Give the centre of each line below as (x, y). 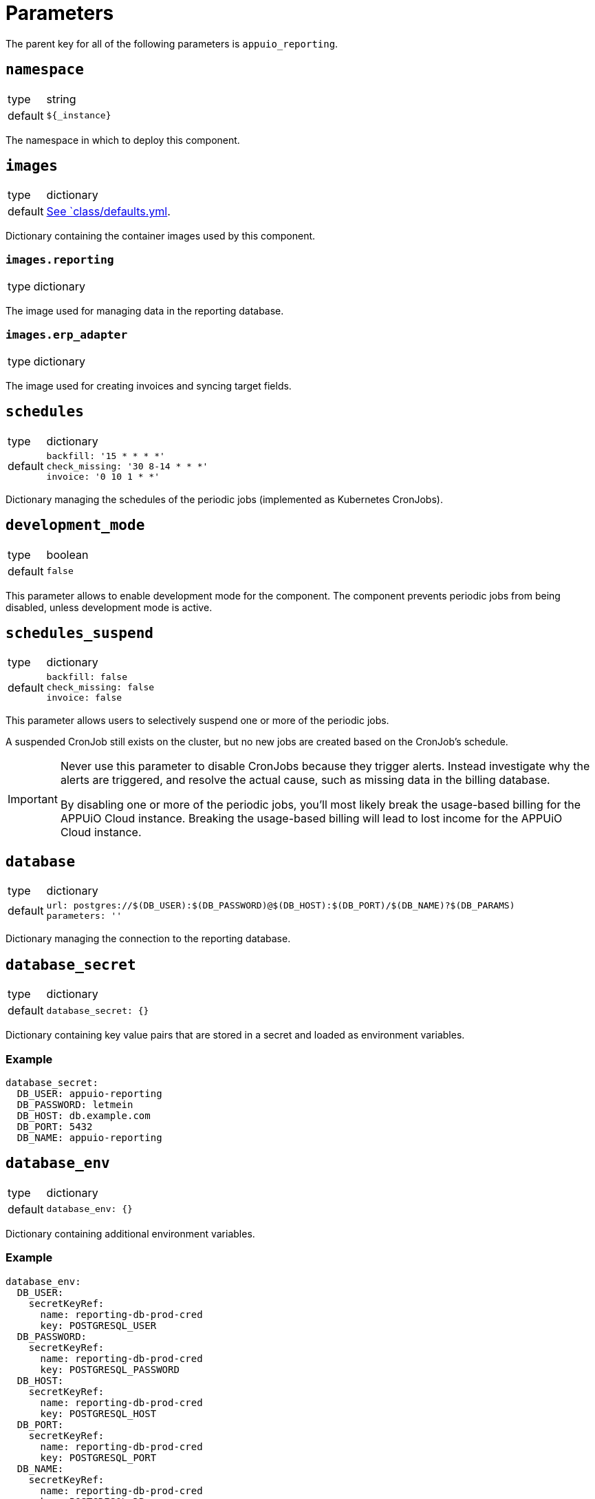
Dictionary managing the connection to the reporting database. (148, 939)
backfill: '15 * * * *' (106, 456)
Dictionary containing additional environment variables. (130, 1233)
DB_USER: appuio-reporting (89, 1093)
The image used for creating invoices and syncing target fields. (149, 385)
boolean (67, 554)
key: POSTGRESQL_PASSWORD (110, 1369)
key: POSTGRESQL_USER (98, 1325)
